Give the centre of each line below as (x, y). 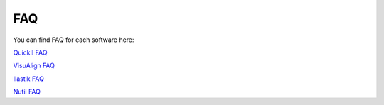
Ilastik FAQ (28, 79)
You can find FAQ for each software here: (74, 40)
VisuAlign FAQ (34, 66)
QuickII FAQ (30, 52)
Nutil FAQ (27, 92)
